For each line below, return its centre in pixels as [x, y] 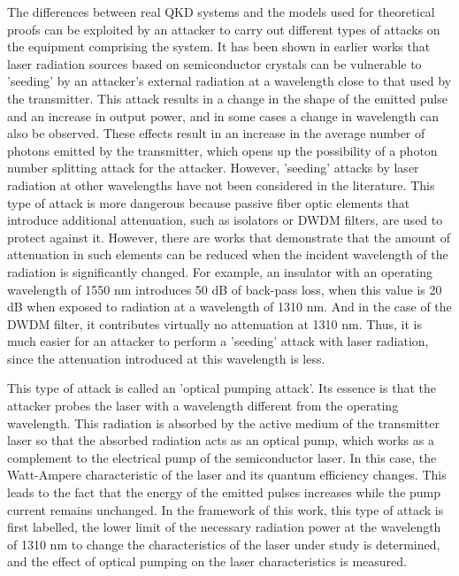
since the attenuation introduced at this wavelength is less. [166, 358]
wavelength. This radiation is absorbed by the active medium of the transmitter [223, 422]
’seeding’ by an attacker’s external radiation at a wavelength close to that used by [229, 81]
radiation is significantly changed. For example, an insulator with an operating [220, 271]
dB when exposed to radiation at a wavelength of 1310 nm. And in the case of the [229, 307]
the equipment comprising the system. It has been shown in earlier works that [219, 46]
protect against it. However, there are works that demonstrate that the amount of [229, 237]
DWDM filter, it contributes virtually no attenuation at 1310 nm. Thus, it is [214, 323]
